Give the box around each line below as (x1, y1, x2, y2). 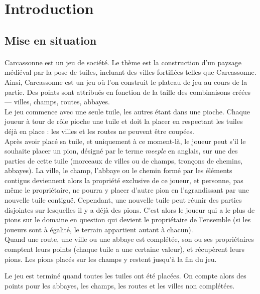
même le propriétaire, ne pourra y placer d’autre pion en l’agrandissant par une (5, 185, 249, 195)
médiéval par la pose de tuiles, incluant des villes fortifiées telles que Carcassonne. (5, 67, 256, 77)
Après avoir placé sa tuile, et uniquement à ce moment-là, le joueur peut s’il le (5, 135, 246, 146)
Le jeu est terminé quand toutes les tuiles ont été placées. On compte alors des (5, 270, 246, 281)
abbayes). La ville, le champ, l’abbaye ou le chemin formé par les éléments (5, 165, 232, 176)
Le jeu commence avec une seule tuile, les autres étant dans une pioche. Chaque (5, 106, 250, 116)
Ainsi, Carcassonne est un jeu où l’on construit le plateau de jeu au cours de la (5, 76, 247, 87)
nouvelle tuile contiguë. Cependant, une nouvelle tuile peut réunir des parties (5, 195, 242, 205)
